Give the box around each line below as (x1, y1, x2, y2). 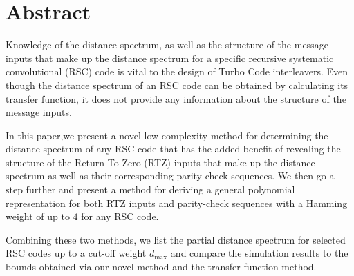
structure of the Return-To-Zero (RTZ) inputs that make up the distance (6, 155, 315, 169)
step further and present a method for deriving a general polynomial (6, 182, 295, 197)
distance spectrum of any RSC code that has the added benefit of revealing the (6, 141, 341, 156)
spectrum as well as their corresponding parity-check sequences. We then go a (6, 168, 335, 183)
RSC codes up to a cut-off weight (6, 246, 147, 260)
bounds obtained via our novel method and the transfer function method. (6, 259, 317, 274)
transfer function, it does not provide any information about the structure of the (6, 91, 346, 106)
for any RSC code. (81, 209, 159, 224)
